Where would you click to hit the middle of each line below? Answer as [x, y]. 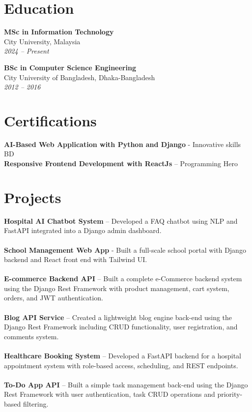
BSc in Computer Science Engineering [70, 67]
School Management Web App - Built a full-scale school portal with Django [125, 250]
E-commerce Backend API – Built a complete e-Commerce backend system [123, 279]
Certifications [50, 120]
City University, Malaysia [42, 41]
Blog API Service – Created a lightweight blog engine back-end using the [118, 317]
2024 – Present [27, 51]
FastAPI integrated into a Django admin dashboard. [83, 230]
